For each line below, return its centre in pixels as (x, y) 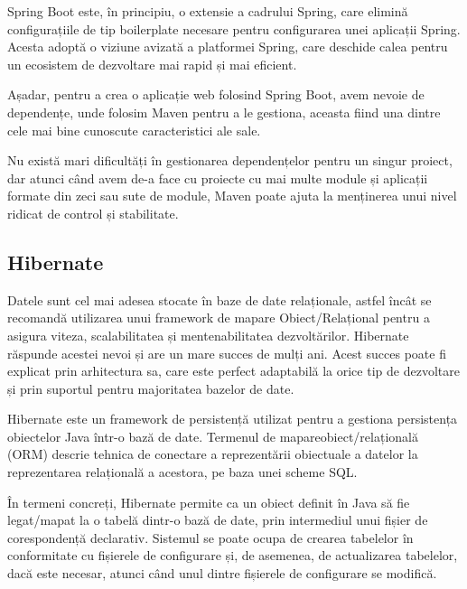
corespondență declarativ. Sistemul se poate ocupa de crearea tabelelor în (210, 537)
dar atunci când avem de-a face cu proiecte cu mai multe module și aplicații (218, 178)
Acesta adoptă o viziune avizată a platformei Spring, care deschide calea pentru (228, 47)
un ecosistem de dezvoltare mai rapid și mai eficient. (152, 64)
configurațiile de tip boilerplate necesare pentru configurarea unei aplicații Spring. (234, 28)
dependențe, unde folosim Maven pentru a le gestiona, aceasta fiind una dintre (224, 112)
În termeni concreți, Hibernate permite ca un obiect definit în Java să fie (209, 502)
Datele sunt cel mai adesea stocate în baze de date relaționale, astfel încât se (219, 299)
